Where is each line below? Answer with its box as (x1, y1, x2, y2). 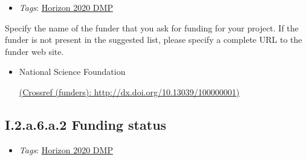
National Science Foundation (19, 65, 126, 78)
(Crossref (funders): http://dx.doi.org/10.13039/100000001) (19, 85, 240, 98)
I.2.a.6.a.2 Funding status (5, 115, 167, 133)
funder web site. (5, 45, 64, 57)
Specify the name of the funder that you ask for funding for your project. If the (5, 21, 299, 34)
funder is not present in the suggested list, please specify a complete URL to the (5, 33, 302, 46)
